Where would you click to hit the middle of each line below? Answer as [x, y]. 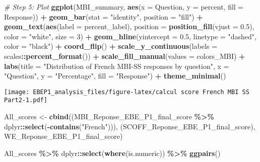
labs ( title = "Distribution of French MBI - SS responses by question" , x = [117, 66]
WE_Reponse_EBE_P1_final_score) [63, 136]
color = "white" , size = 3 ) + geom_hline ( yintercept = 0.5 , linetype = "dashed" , [130, 36]
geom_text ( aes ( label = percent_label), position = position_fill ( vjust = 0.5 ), [129, 26]
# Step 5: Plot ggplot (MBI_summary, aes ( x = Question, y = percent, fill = [124, 7]
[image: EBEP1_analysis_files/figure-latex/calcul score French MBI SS [127, 92]
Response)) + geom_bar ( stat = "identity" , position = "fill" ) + [104, 16]
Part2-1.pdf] [26, 100]
